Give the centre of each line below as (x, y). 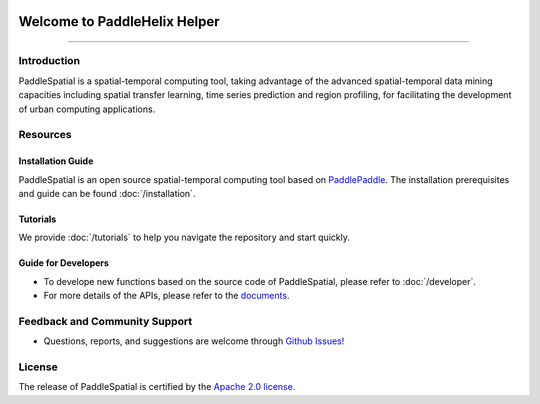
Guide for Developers (64, 263)
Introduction (49, 61)
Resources (45, 135)
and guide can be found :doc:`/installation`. (107, 193)
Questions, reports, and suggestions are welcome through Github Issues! (194, 341)
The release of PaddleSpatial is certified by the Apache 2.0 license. (157, 387)
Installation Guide (56, 161)
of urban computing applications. (87, 109)
